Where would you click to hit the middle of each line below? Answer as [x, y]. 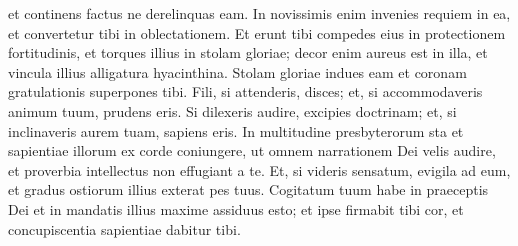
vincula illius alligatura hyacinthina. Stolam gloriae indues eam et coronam [237, 71]
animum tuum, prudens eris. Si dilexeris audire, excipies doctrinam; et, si [232, 110]
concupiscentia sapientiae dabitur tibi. [124, 228]
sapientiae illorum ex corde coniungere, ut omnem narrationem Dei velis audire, [252, 150]
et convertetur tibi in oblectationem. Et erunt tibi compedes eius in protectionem [257, 32]
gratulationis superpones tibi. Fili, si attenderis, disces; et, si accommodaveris [245, 91]
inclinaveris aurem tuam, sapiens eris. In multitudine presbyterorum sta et [236, 130]
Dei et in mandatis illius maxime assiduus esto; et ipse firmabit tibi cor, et [236, 208]
